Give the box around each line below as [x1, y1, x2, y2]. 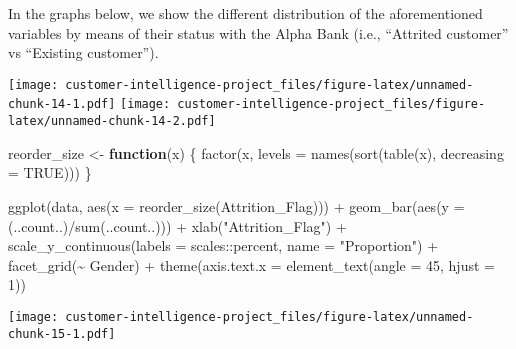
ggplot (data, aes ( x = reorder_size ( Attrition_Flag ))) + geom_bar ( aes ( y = [8, 195, 465, 216]
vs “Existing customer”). [8, 42, 159, 63]
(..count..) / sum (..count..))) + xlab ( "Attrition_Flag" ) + [8, 215, 347, 236]
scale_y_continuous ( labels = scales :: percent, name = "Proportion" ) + [8, 235, 439, 256]
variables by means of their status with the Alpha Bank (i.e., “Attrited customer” [8, 22, 509, 43]
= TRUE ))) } [8, 162, 92, 183]
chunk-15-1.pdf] [8, 326, 116, 341]
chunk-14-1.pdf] [8, 97, 116, 112]
